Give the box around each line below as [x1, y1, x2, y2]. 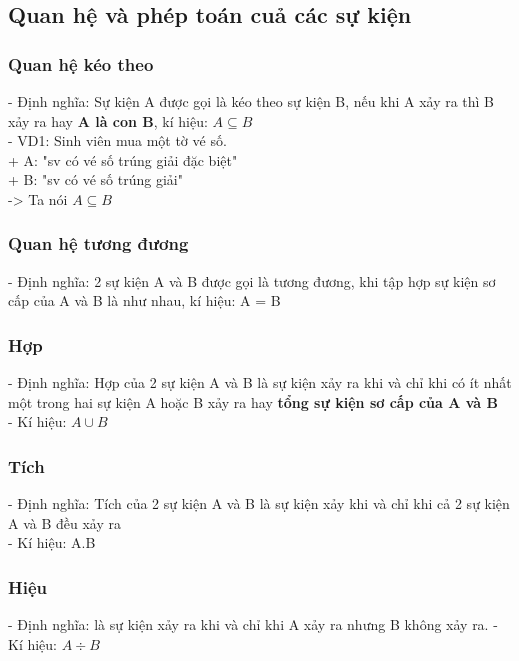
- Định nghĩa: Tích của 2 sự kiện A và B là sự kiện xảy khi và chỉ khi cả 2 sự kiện [8, 493, 510, 514]
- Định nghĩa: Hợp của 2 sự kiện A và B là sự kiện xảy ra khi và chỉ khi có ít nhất [8, 372, 512, 393]
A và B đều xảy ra [8, 512, 121, 533]
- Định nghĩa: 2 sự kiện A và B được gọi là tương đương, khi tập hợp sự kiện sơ [8, 270, 496, 291]
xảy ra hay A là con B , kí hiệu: [8, 110, 208, 131]
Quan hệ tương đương [8, 231, 189, 256]
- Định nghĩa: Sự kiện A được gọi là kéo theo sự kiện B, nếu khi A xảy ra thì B [8, 91, 495, 111]
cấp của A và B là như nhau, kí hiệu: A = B [8, 290, 281, 311]
